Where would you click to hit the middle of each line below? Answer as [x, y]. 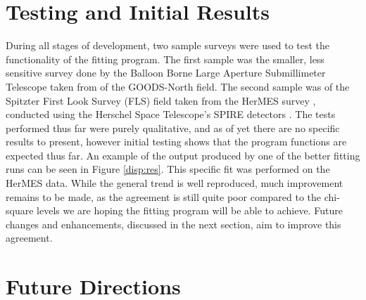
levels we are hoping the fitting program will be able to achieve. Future [190, 210]
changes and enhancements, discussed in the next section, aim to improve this [173, 224]
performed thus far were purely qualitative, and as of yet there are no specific [173, 128]
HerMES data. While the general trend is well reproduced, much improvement [175, 183]
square [20, 210]
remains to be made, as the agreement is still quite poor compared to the [164, 196]
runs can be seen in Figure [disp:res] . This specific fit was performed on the [168, 169]
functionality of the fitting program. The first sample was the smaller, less [165, 59]
